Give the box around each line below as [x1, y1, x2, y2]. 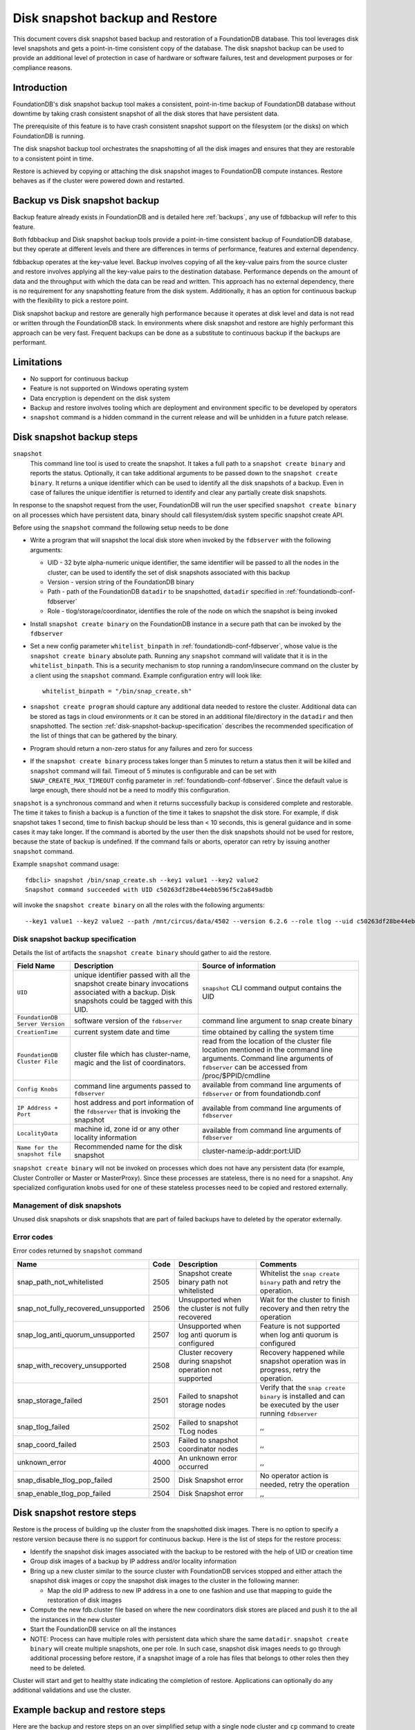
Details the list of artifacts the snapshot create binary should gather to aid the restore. [12, 948, 272, 956]
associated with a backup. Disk [73, 987, 176, 997]
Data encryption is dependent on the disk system [30, 394, 171, 402]
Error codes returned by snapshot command [12, 1246, 142, 1255]
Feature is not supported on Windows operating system [30, 384, 189, 392]
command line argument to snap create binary [201, 1016, 353, 1026]
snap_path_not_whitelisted [17, 1277, 104, 1286]
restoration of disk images [47, 1596, 122, 1604]
